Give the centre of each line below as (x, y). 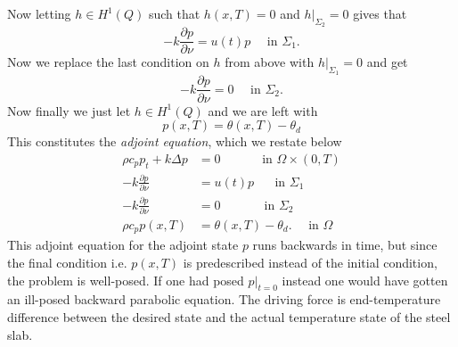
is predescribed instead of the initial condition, (310, 262)
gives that (380, 13)
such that (174, 13)
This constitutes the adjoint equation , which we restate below (175, 141)
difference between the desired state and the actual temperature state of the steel (229, 316)
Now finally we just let (69, 110)
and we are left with (263, 110)
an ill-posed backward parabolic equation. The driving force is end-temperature (224, 299)
